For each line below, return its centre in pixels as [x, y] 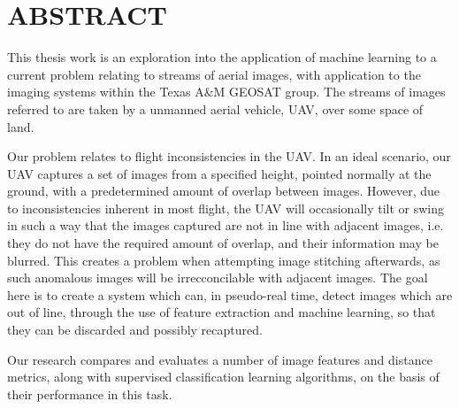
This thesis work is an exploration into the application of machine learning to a [222, 57]
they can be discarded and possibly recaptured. [135, 330]
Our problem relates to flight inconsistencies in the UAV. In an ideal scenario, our [229, 156]
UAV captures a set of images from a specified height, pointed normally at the [219, 173]
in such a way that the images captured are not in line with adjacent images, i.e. [226, 225]
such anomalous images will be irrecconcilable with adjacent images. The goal [218, 278]
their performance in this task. [90, 394]
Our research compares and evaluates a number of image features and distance [220, 359]
